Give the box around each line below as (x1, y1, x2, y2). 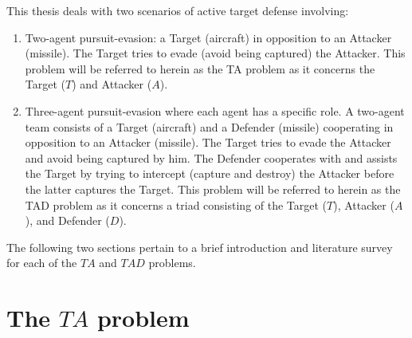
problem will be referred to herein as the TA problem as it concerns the (25, 60, 375, 77)
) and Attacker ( (72, 76, 152, 92)
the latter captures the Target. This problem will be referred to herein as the (25, 180, 401, 197)
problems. (148, 254, 196, 271)
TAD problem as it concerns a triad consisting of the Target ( (25, 196, 328, 213)
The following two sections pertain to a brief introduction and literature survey (6, 238, 393, 255)
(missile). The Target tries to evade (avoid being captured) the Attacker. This (25, 45, 406, 61)
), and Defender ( (25, 212, 110, 229)
